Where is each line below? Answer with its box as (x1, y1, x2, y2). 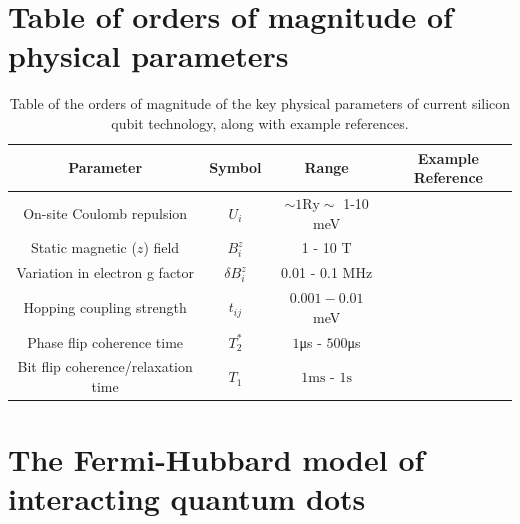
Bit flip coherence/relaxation (17, 356, 193, 377)
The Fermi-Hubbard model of (8, 439, 425, 480)
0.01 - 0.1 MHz (281, 262, 373, 283)
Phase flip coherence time (27, 331, 184, 352)
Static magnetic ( (31, 237, 137, 258)
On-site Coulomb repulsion (23, 202, 188, 223)
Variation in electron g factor (16, 262, 195, 283)
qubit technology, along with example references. (111, 112, 409, 133)
